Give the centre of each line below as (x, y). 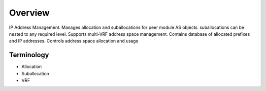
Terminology (29, 55)
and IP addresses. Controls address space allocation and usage (74, 41)
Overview (29, 13)
